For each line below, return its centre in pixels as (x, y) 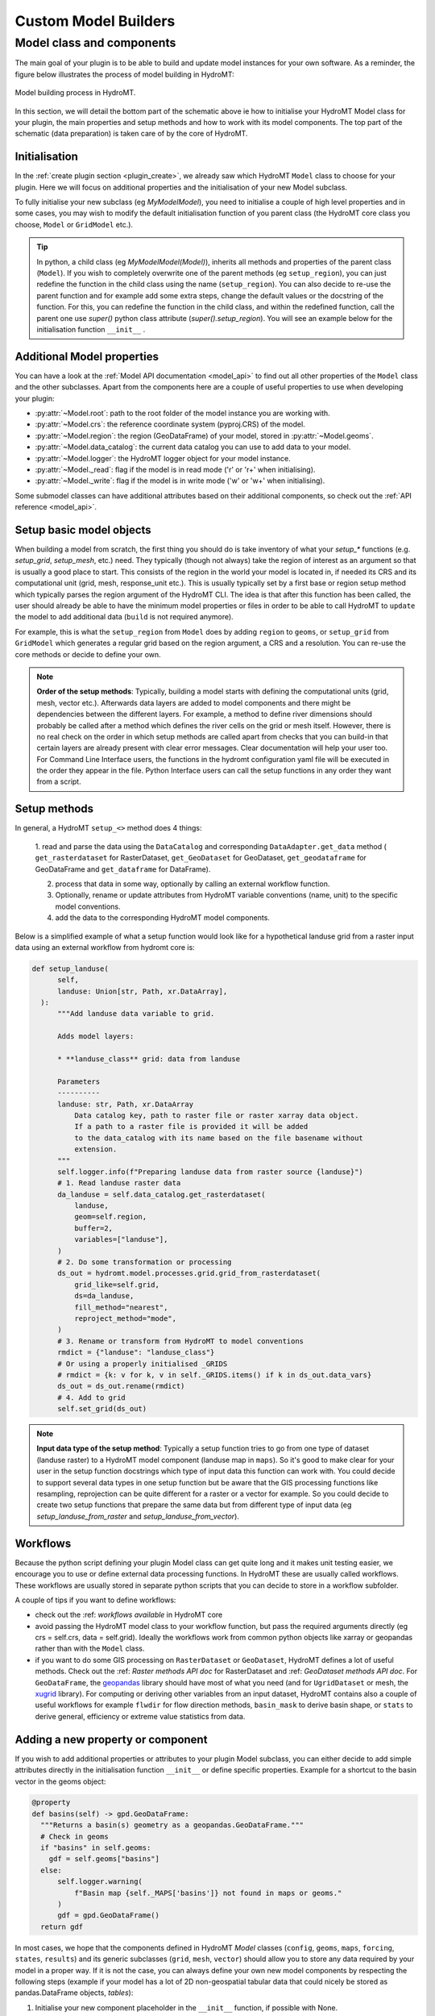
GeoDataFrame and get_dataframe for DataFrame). (123, 869)
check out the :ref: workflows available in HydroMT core (129, 1615)
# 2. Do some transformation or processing (145, 1262)
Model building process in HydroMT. (75, 93)
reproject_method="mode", (125, 1318)
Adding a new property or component (111, 1739)
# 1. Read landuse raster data (119, 1183)
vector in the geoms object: (60, 1781)
